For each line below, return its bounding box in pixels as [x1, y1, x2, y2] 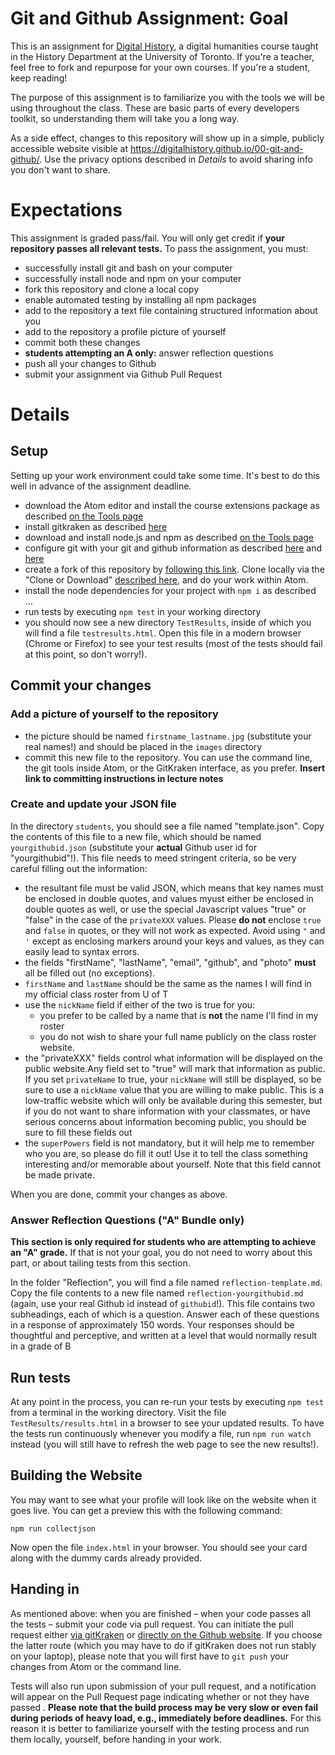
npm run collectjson [10, 1523, 97, 1534]
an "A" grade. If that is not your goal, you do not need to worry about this [10, 1247, 313, 1259]
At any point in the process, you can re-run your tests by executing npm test [10, 1395, 325, 1407]
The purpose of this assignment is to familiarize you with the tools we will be [10, 91, 325, 103]
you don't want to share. [10, 163, 111, 176]
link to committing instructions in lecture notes [24, 772, 224, 784]
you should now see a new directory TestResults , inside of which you [24, 616, 312, 628]
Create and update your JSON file [10, 797, 177, 811]
